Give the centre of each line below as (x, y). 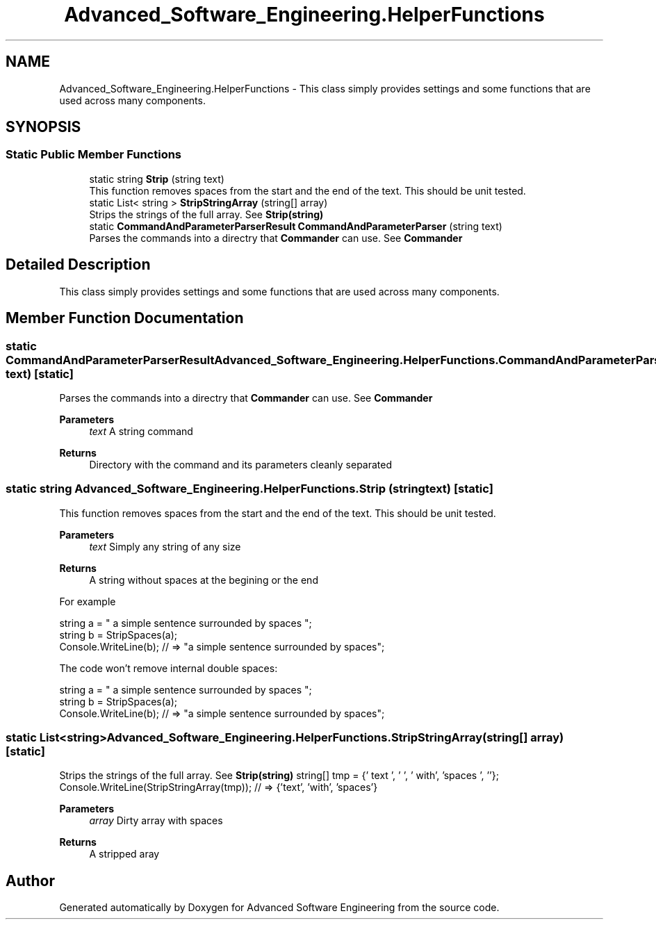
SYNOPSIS (43, 127)
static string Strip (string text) (157, 179)
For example (88, 601)
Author (30, 881)
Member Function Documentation (125, 318)
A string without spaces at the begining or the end (204, 580)
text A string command (141, 431)
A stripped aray (124, 854)
